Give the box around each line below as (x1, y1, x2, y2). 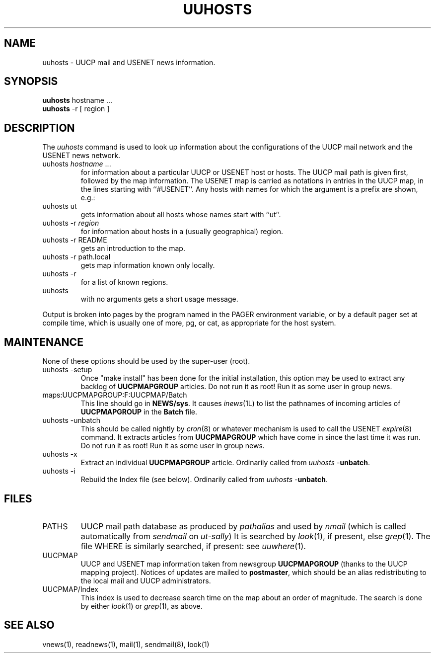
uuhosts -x (42, 450, 77, 459)
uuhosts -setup (42, 365, 92, 374)
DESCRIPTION (4, 121, 75, 134)
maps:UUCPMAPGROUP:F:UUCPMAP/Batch (42, 391, 187, 400)
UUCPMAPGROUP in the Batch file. (80, 408, 198, 416)
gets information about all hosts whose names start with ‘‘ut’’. (80, 210, 281, 219)
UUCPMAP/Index (42, 584, 98, 593)
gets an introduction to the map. (80, 244, 185, 253)
